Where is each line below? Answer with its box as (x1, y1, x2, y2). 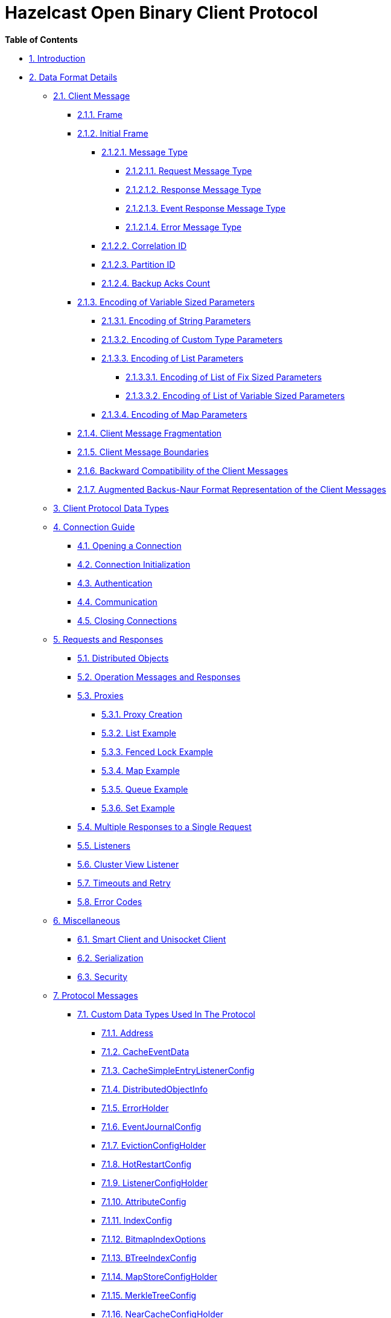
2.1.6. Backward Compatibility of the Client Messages (77, 465, 288, 476)
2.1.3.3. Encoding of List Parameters (101, 352, 244, 363)
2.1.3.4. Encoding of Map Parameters (101, 409, 247, 420)
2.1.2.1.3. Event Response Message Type (126, 203, 286, 213)
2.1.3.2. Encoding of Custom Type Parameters (101, 334, 283, 345)
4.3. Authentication (77, 577, 153, 588)
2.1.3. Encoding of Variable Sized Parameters (77, 296, 255, 307)
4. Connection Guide (53, 521, 135, 532)
